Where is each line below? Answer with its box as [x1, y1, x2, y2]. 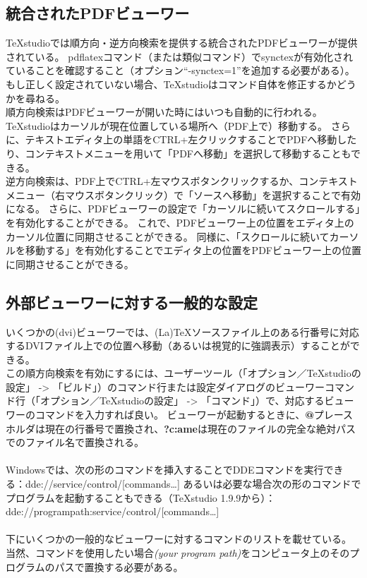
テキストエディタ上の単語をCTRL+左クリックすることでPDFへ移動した [25, 132, 357, 147]
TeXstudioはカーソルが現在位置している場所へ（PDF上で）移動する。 [6, 118, 328, 133]
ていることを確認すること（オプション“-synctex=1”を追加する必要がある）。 [6, 63, 355, 78]
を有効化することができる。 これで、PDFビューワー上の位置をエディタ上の [6, 215, 354, 229]
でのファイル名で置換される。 [6, 435, 144, 450]
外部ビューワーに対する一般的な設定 [6, 291, 258, 313]
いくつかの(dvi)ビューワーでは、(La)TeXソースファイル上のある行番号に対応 [6, 324, 359, 339]
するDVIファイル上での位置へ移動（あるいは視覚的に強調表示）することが [6, 338, 350, 353]
